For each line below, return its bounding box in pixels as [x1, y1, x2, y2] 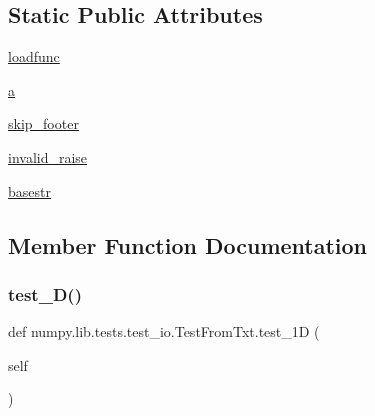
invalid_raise [8, 146, 88, 167]
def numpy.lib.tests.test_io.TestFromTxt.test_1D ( [8, 321, 320, 342]
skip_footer [8, 113, 79, 134]
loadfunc [8, 46, 60, 67]
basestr [8, 180, 51, 201]
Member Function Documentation [8, 229, 368, 260]
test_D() [8, 281, 82, 306]
